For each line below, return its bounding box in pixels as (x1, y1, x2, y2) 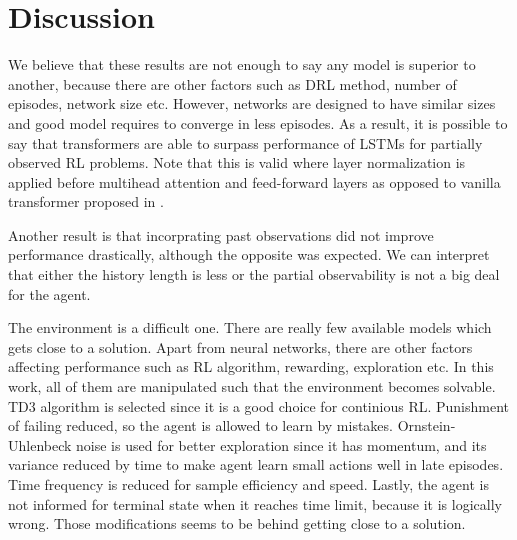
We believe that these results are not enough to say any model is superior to (8, 54, 476, 75)
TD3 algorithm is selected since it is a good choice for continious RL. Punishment (8, 395, 510, 416)
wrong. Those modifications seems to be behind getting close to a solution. (8, 513, 466, 534)
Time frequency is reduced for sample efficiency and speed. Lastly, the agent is (8, 474, 489, 494)
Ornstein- (397, 415, 456, 436)
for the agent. (8, 283, 91, 304)
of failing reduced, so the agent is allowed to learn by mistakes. (8, 415, 393, 436)
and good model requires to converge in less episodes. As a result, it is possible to (8, 112, 508, 133)
